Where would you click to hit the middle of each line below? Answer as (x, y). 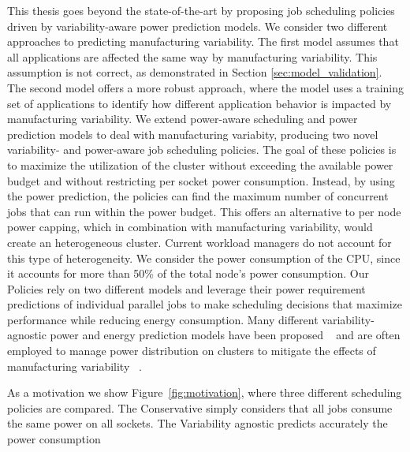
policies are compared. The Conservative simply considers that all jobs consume (200, 407)
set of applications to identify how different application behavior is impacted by (199, 103)
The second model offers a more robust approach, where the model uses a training (206, 87)
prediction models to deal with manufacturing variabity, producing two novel (193, 134)
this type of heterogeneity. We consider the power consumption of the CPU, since (204, 258)
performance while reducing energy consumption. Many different (163, 319)
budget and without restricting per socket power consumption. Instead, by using (201, 180)
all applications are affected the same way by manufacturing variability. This (192, 56)
